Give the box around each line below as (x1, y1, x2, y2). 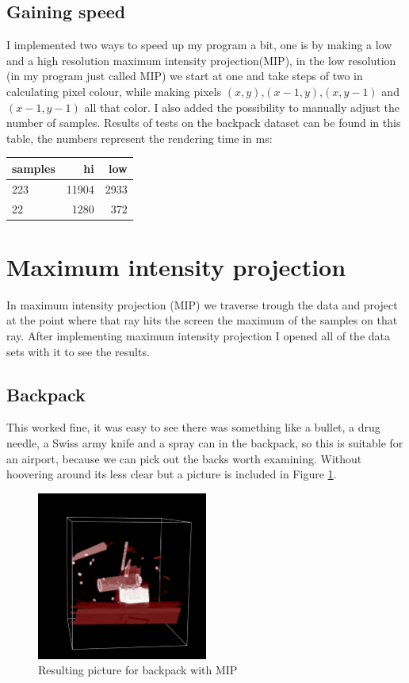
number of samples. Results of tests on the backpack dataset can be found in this (6, 114, 401, 131)
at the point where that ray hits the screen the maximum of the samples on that (6, 312, 398, 328)
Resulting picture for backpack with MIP (38, 662, 238, 678)
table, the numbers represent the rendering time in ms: (6, 129, 273, 146)
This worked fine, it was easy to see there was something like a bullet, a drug (6, 419, 380, 436)
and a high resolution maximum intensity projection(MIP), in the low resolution (6, 52, 396, 68)
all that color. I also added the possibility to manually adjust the (84, 98, 399, 115)
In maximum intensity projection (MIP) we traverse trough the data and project (6, 296, 398, 313)
